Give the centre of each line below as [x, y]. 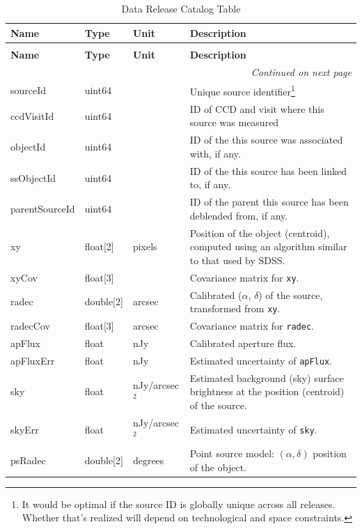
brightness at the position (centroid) [267, 391]
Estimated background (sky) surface [267, 377]
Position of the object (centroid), [260, 232]
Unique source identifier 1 [242, 91]
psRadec [28, 460]
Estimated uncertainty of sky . [253, 429]
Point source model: [232, 453]
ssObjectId [33, 177]
